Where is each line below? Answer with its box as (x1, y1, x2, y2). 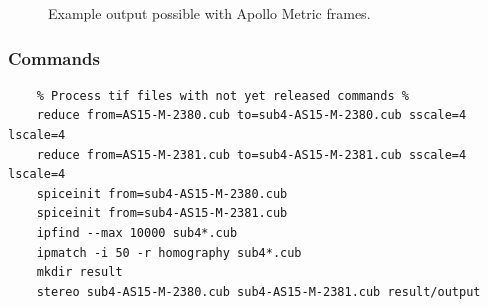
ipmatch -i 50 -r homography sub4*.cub (36, 245, 302, 260)
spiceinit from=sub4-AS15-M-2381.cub (36, 206, 288, 221)
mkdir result (36, 265, 123, 280)
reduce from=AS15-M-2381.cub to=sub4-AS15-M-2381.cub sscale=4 (36, 147, 467, 162)
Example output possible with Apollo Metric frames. (48, 3, 371, 23)
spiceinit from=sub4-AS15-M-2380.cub (36, 186, 288, 201)
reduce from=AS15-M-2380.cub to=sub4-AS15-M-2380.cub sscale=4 (36, 108, 467, 123)
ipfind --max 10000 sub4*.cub (36, 225, 238, 240)
